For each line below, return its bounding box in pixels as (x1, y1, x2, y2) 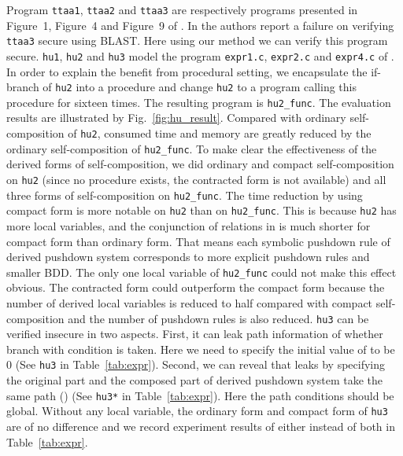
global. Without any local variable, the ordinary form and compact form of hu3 (6, 403, 388, 419)
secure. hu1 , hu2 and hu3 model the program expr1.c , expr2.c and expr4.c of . (6, 47, 394, 64)
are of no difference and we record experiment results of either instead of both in (6, 417, 395, 434)
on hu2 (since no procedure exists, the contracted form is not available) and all (6, 171, 386, 187)
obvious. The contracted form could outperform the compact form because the (6, 279, 385, 296)
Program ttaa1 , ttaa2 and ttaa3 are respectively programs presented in (6, 2, 358, 17)
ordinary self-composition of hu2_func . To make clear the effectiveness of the (6, 140, 377, 156)
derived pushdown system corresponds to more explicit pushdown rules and (6, 248, 370, 265)
